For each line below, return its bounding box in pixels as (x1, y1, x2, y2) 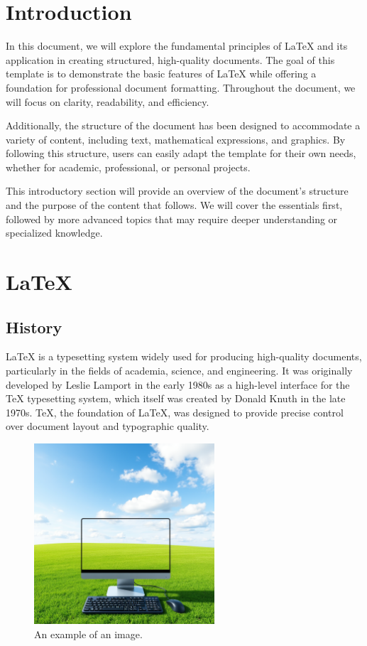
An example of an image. (34, 626, 143, 641)
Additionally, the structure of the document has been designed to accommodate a (6, 118, 361, 133)
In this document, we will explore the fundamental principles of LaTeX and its (6, 38, 348, 53)
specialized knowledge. (6, 225, 103, 240)
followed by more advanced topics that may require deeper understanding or (6, 211, 338, 226)
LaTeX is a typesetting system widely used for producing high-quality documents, (6, 349, 362, 364)
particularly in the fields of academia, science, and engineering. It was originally (6, 363, 353, 378)
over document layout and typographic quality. (6, 419, 209, 434)
